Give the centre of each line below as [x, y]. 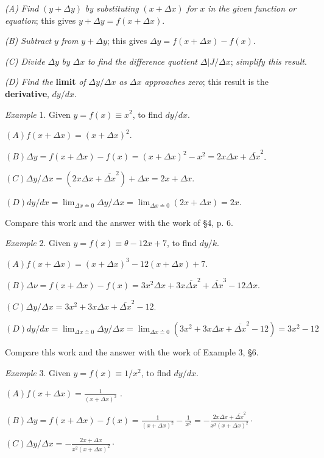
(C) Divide [25, 61]
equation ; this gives [40, 20]
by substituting [112, 8]
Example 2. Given [38, 243]
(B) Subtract [28, 41]
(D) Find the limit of [45, 82]
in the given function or [252, 8]
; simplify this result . [269, 61]
